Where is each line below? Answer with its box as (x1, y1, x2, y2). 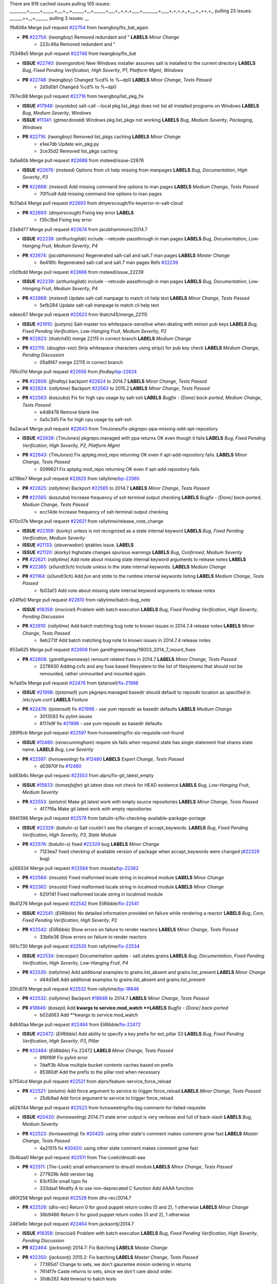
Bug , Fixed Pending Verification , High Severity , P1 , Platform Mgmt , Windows (22, 67, 184, 73)
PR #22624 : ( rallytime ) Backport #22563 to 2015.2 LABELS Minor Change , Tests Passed (22, 385, 210, 391)
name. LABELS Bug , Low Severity (22, 746, 94, 752)
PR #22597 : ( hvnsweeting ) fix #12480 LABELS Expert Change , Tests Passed (22, 756, 184, 762)
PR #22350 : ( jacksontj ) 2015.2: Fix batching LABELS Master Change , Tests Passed (22, 1254, 199, 1260)
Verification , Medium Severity (22, 535, 85, 541)
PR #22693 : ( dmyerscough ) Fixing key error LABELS (22, 210, 134, 216)
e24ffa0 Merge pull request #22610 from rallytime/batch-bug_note (9, 597, 151, 603)
